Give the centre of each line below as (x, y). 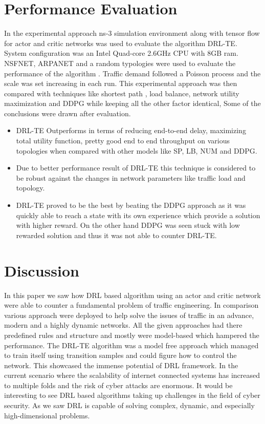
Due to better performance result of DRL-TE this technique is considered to (136, 168)
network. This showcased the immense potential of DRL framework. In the (121, 365)
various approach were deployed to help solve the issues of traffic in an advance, (129, 315)
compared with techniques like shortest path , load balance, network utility (122, 93)
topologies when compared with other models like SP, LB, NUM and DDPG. (137, 150)
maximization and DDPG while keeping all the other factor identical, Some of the (132, 103)
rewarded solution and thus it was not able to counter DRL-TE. (116, 235)
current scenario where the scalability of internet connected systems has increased (132, 375)
